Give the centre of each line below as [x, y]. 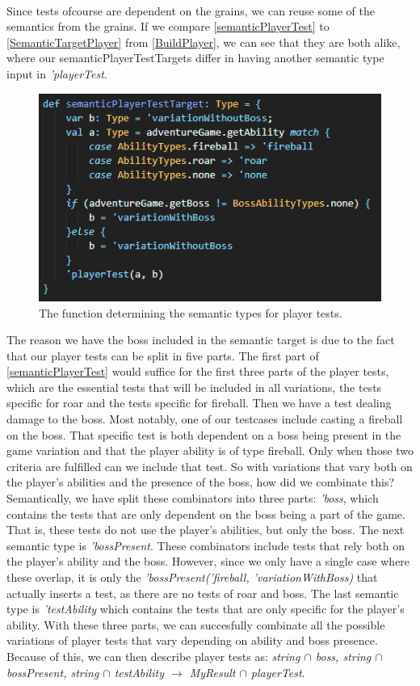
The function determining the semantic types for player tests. [191, 312]
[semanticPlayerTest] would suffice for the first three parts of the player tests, [198, 371]
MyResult [212, 672]
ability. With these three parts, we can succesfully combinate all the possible [196, 624]
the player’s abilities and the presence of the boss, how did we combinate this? [201, 482]
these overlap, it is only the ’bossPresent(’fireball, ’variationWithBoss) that [192, 577]
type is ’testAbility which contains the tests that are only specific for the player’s [206, 609]
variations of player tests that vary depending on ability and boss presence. [192, 640]
